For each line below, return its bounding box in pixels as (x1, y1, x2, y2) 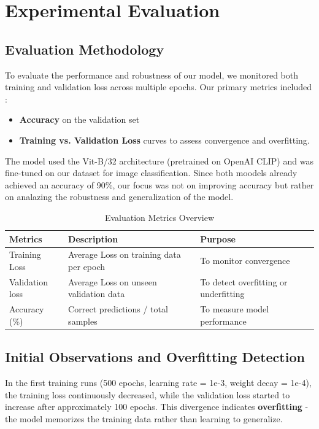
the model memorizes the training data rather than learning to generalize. (5, 412, 283, 425)
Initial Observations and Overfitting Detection (5, 347, 305, 366)
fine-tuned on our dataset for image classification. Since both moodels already (5, 166, 298, 179)
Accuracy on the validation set (19, 113, 140, 126)
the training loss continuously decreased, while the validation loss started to (5, 388, 290, 401)
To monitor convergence (200, 254, 290, 267)
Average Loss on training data (68, 248, 181, 261)
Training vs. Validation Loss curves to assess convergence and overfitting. (19, 133, 310, 146)
